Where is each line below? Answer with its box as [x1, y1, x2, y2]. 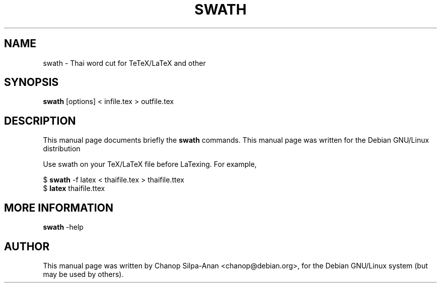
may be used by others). [43, 269, 124, 278]
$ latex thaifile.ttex [43, 184, 105, 193]
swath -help [43, 223, 84, 232]
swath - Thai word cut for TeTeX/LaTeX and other [43, 58, 206, 67]
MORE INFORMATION [4, 201, 113, 214]
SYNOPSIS [4, 76, 59, 89]
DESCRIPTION [4, 114, 76, 127]
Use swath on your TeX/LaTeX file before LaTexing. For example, [43, 160, 257, 169]
